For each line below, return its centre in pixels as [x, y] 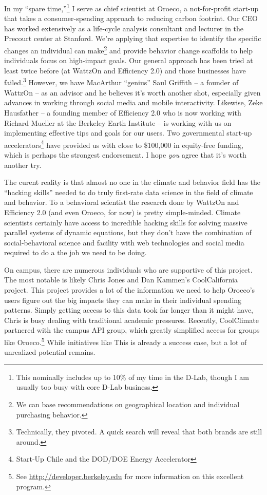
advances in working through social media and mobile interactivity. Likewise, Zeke [133, 102]
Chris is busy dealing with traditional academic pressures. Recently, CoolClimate [131, 320]
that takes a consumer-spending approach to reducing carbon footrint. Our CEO [131, 18]
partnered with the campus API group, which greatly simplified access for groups [132, 330]
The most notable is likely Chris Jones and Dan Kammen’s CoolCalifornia [121, 280]
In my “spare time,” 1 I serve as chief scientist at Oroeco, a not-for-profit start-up [131, 7]
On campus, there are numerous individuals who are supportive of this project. [128, 269]
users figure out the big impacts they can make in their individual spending [123, 300]
